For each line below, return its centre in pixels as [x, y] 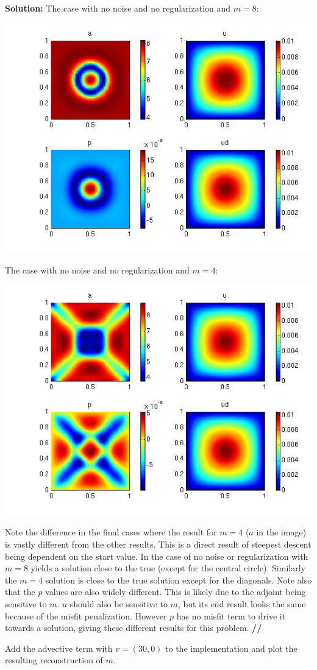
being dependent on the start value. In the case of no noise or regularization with [157, 556]
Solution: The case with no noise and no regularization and [118, 8]
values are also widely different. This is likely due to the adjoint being [176, 592]
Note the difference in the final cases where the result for [111, 532]
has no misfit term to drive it [231, 615]
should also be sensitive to [119, 603]
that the [20, 592]
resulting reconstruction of [54, 660]
